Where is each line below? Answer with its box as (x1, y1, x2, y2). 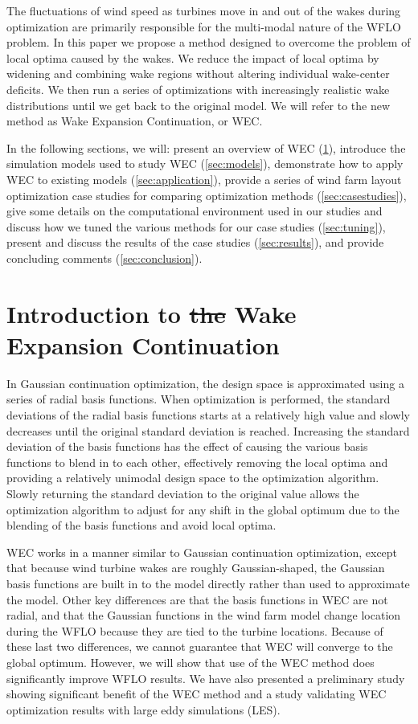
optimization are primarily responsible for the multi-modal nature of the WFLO (6, 18, 401, 35)
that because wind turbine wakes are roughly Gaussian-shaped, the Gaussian (6, 559, 385, 576)
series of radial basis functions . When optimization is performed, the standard (6, 391, 391, 407)
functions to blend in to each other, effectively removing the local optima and (6, 453, 388, 470)
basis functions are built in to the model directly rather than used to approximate (6, 575, 410, 591)
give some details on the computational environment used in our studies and (6, 202, 383, 219)
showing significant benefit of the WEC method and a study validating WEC (6, 685, 387, 702)
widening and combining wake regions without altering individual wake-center (6, 65, 390, 82)
